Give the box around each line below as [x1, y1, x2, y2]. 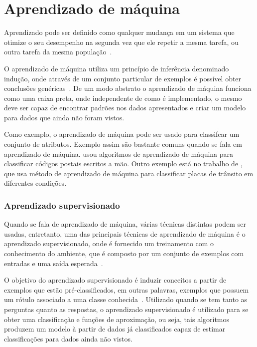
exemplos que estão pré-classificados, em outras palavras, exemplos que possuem [4, 284, 249, 295]
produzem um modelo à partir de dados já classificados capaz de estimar [4, 324, 226, 334]
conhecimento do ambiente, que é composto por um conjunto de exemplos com [4, 248, 244, 259]
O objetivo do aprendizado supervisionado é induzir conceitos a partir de [4, 275, 227, 285]
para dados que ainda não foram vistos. [4, 112, 125, 122]
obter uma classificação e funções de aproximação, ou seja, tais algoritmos [4, 314, 230, 324]
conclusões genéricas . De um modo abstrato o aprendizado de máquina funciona [4, 83, 252, 93]
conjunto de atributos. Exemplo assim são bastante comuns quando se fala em [4, 139, 242, 149]
